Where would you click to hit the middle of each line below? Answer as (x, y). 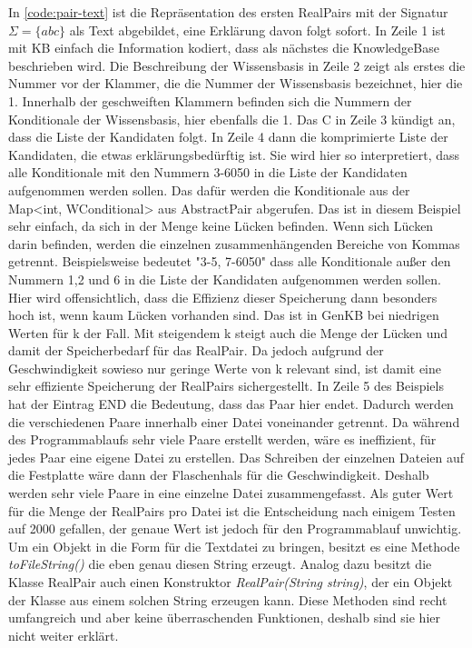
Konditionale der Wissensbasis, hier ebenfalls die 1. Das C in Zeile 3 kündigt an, (232, 119)
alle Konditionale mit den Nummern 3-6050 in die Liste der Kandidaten (208, 172)
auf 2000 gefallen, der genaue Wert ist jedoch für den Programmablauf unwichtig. (235, 528)
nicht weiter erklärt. (64, 635)
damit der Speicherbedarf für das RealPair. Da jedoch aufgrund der (196, 350)
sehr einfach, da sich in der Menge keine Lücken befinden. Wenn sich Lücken (221, 226)
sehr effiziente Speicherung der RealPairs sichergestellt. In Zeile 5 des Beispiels (226, 386)
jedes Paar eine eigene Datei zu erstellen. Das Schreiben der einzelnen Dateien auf (236, 457)
